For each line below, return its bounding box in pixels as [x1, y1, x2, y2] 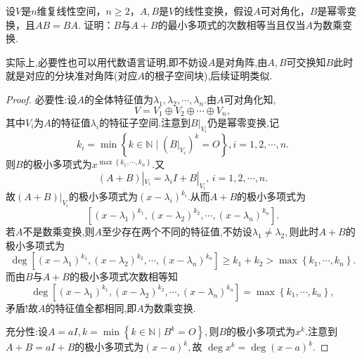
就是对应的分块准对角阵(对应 [6, 68, 138, 83]
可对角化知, [224, 91, 276, 106]
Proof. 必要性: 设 [6, 91, 77, 106]
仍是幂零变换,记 [207, 115, 280, 130]
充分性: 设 [6, 324, 48, 339]
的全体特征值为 [84, 91, 153, 106]
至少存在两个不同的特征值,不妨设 [101, 223, 252, 238]
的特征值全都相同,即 [45, 300, 137, 315]
